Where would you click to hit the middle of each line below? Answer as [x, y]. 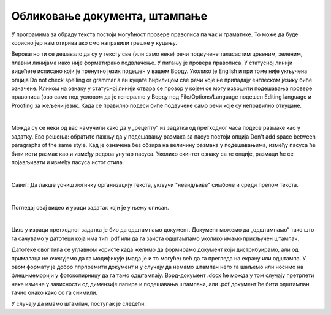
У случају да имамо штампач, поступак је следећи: [79, 304]
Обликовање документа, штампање [109, 16]
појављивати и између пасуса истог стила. [68, 162]
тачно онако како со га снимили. [55, 293]
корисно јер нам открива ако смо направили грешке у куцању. [94, 42]
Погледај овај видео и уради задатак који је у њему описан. [90, 207]
